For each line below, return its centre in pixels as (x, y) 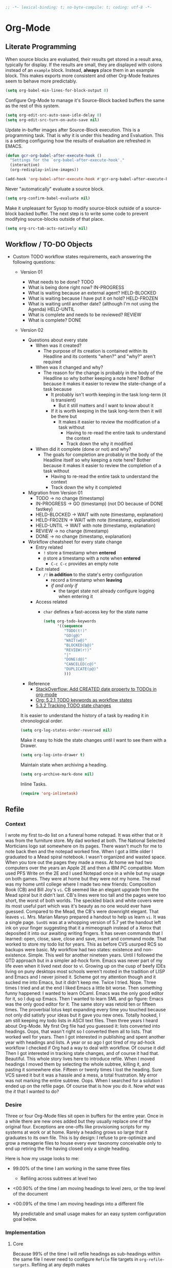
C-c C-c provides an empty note (85, 564)
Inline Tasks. (34, 784)
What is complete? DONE (55, 320)
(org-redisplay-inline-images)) (45, 170)
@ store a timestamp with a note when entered (92, 558)
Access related (51, 602)
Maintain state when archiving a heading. (64, 764)
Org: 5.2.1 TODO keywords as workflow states (84, 700)
